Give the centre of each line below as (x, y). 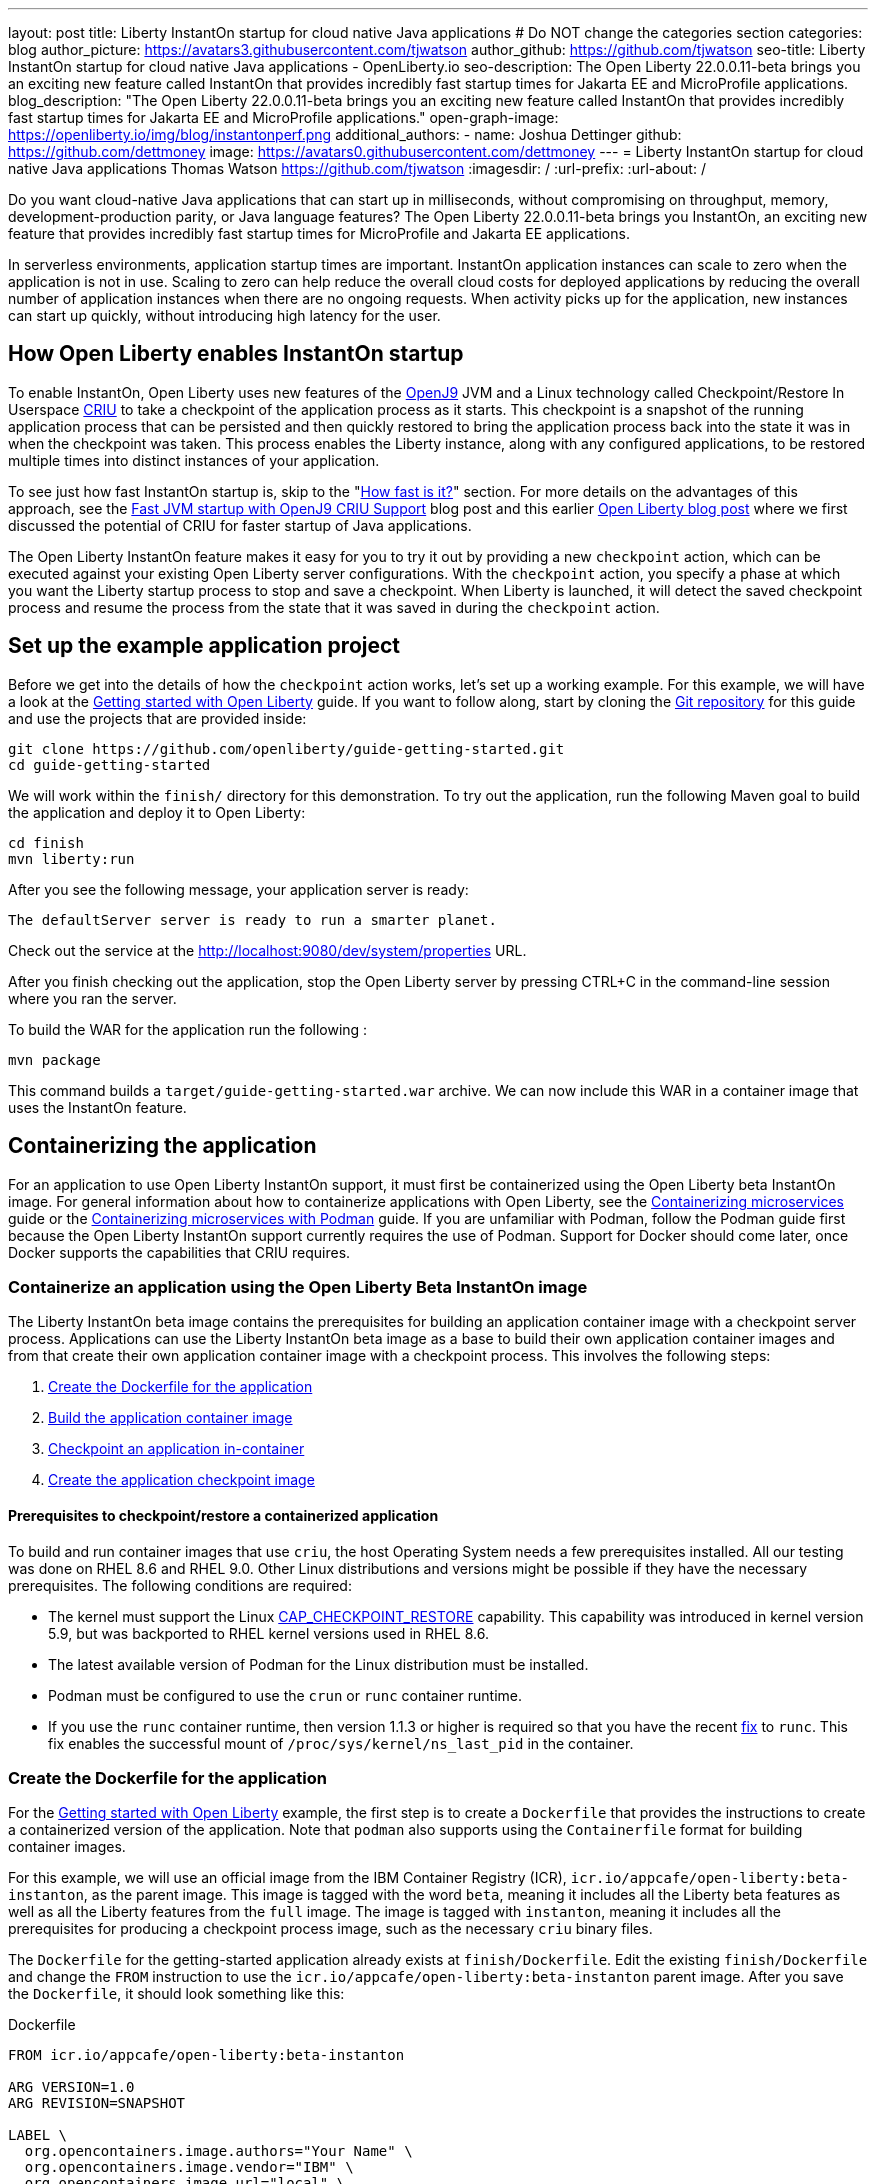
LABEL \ (38, 2135)
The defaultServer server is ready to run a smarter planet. (252, 919)
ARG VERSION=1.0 (71, 2087)
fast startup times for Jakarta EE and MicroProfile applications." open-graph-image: (283, 117)
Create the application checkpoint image (181, 1480)
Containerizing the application (162, 1146)
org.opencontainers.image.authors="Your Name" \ (218, 2151)
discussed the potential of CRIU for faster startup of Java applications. (240, 525)
